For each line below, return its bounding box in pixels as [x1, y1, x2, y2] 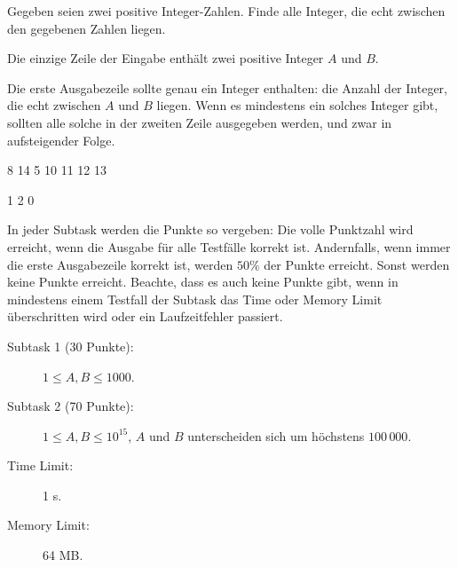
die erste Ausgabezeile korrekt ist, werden [7, 255, 233, 273]
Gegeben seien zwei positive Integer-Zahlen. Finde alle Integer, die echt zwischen [7, 2, 446, 20]
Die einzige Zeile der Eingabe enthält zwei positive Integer [7, 49, 324, 67]
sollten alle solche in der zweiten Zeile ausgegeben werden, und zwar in [7, 113, 392, 131]
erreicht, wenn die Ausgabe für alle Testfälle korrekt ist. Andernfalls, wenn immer [7, 237, 451, 256]
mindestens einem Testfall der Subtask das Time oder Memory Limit [7, 289, 383, 308]
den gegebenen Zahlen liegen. [7, 19, 166, 37]
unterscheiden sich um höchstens [187, 426, 365, 445]
